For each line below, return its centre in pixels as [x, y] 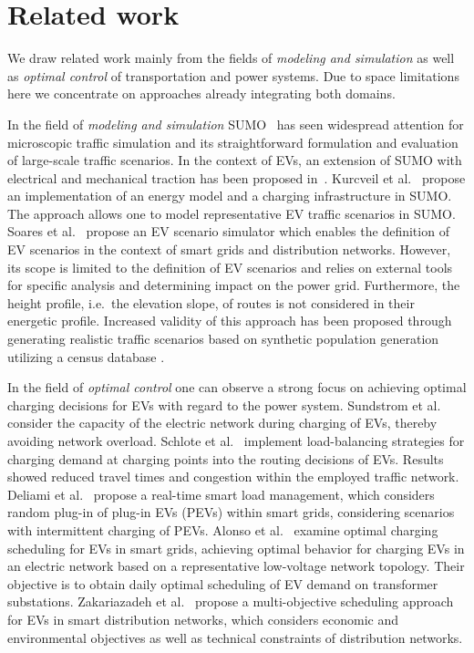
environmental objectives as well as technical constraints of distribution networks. [235, 637]
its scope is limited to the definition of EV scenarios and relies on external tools [230, 267]
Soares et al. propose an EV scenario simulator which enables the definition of [228, 231]
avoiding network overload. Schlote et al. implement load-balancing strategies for [236, 441]
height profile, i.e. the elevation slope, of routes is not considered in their [211, 302]
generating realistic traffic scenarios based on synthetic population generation [223, 339]
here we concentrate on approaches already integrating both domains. [201, 93]
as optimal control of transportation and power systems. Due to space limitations [233, 75]
